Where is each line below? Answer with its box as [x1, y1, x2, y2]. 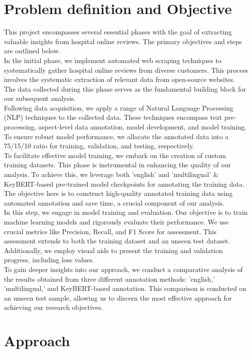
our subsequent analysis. [4, 93, 76, 103]
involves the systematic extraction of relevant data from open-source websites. [4, 74, 235, 84]
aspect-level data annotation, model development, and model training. [38, 122, 247, 132]
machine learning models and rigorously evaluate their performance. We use [4, 217, 229, 226]
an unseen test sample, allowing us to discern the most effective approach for [4, 292, 232, 303]
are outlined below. [4, 46, 61, 56]
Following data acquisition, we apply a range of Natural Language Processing [4, 102, 234, 112]
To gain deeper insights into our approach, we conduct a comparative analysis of [4, 264, 243, 274]
